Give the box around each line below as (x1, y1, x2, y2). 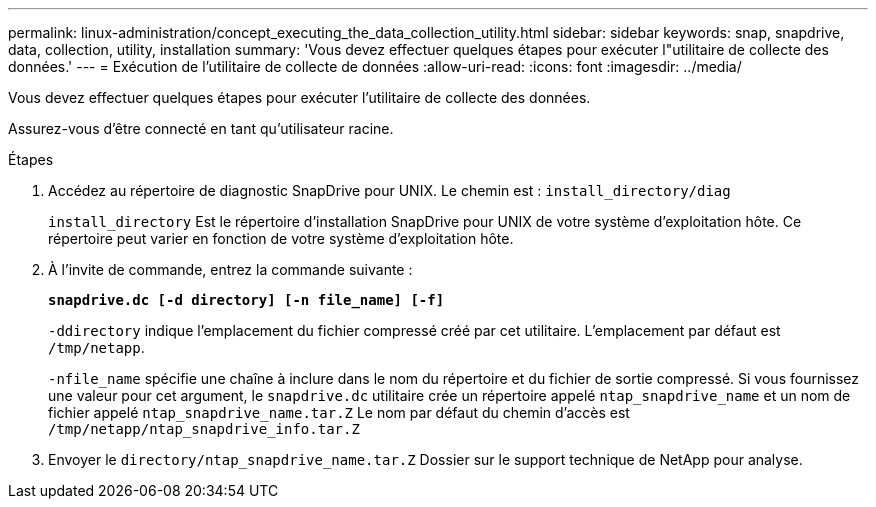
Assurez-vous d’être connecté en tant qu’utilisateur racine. (8, 120, 394, 137)
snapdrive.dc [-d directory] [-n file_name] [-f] (48, 292, 445, 308)
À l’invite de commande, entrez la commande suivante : (48, 261, 413, 278)
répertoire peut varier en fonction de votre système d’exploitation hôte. (48, 230, 514, 247)
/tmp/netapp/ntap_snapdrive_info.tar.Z (48, 421, 360, 437)
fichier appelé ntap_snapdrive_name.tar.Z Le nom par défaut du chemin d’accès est (48, 404, 630, 421)
